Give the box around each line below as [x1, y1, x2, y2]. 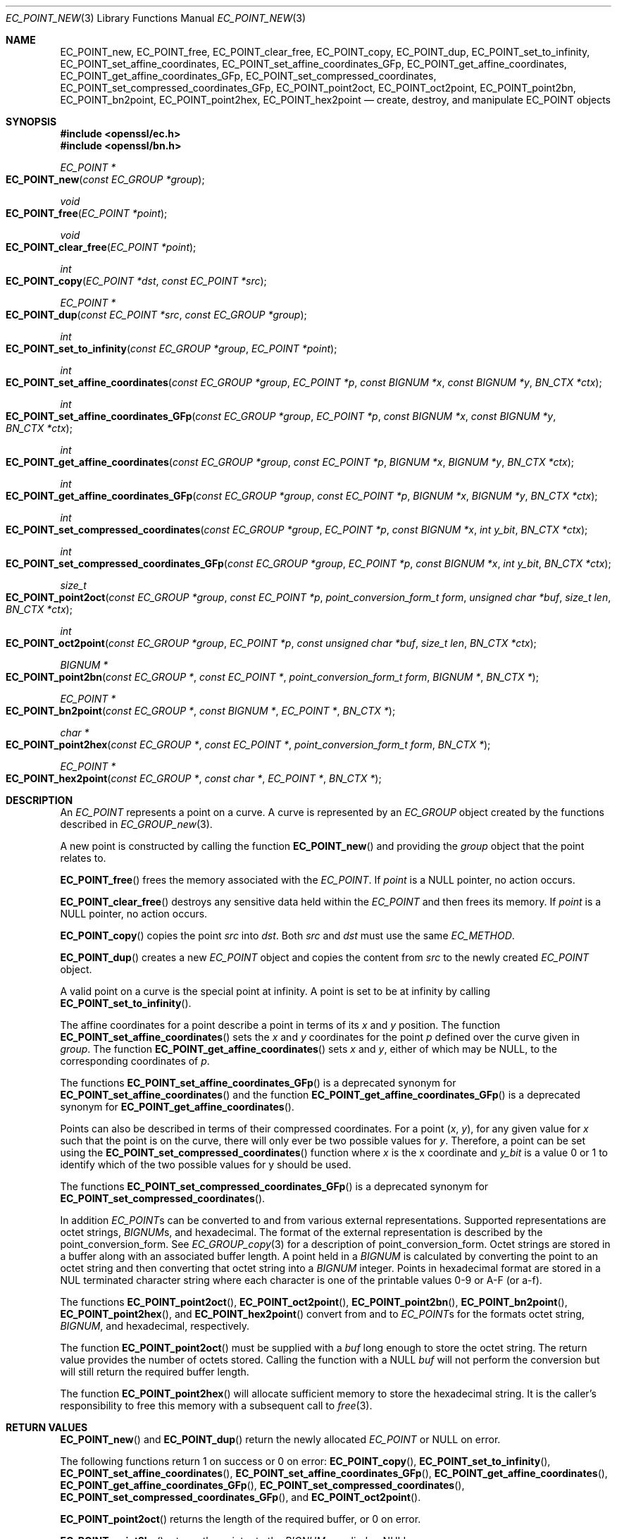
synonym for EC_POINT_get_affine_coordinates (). [60, 1101, 294, 1113]
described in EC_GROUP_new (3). [60, 818, 213, 830]
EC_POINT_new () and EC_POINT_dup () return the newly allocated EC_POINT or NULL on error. [60, 1433, 501, 1445]
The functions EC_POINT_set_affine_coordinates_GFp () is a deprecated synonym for [60, 1077, 456, 1089]
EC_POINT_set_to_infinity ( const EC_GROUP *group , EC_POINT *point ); [6, 342, 337, 354]
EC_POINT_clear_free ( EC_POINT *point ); [6, 241, 197, 253]
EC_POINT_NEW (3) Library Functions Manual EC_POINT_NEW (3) [6, 12, 306, 24]
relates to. [60, 852, 106, 864]
